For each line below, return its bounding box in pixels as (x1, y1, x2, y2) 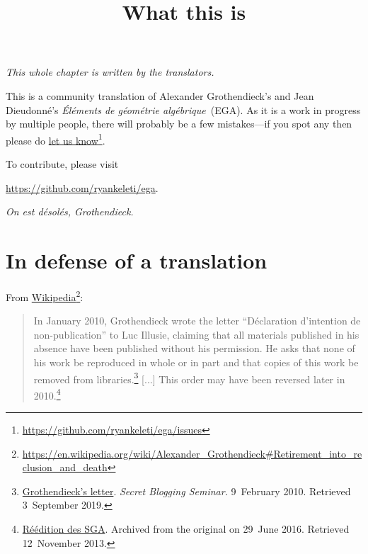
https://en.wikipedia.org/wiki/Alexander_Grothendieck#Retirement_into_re (22, 446, 362, 460)
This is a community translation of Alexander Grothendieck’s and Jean (6, 88, 314, 103)
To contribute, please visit (6, 157, 119, 171)
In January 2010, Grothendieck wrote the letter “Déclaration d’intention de (33, 313, 361, 328)
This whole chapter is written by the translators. (6, 64, 214, 79)
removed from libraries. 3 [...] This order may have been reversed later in (33, 369, 345, 386)
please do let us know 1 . (6, 130, 105, 147)
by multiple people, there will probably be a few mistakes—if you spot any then (6, 116, 352, 131)
